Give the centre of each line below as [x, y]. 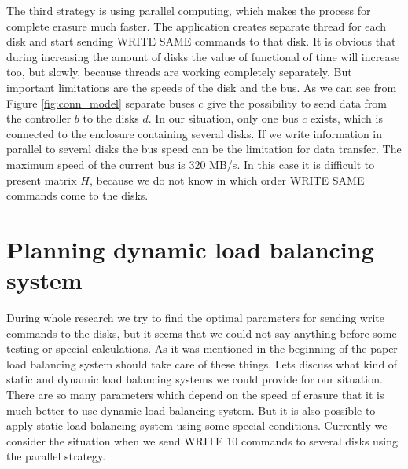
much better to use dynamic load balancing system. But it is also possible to [191, 410]
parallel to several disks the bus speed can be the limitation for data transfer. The [204, 149]
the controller [39, 118]
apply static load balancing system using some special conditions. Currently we [197, 425]
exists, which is [346, 118]
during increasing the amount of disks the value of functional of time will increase [203, 56]
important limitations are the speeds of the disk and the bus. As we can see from [202, 87]
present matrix [42, 180]
